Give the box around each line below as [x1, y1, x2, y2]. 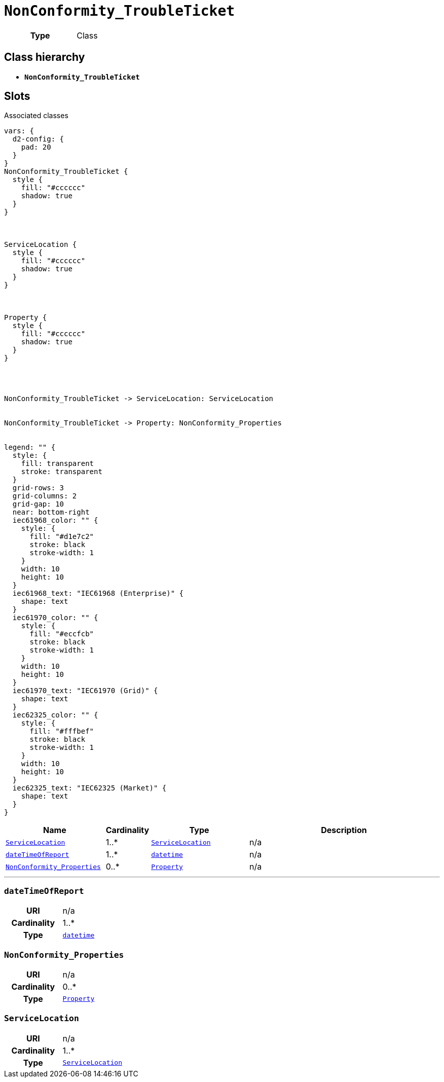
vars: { [4, 127, 34, 135]
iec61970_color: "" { [12, 614, 98, 622]
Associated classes [4, 111, 68, 120]
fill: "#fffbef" [29, 727, 94, 736]
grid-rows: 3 [12, 484, 64, 492]
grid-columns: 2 [12, 492, 77, 500]
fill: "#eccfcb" [29, 630, 94, 638]
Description [321, 825, 367, 836]
